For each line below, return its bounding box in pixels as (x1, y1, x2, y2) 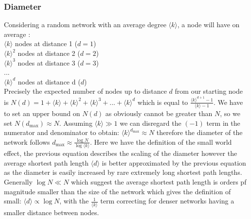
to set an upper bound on (4, 108, 80, 118)
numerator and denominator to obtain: (4, 127, 119, 137)
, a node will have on (177, 19, 240, 30)
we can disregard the (120, 118, 181, 128)
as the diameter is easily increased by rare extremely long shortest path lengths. (4, 167, 242, 177)
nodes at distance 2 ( (18, 48, 80, 58)
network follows (4, 136, 50, 147)
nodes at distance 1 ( (15, 38, 77, 49)
